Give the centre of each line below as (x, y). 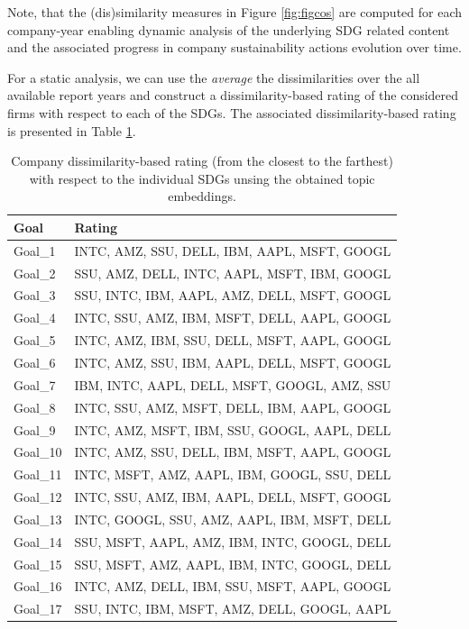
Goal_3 (35, 295)
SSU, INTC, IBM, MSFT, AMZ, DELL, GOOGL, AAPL (233, 609)
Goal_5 (35, 340)
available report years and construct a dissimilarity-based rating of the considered (233, 95)
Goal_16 (38, 586)
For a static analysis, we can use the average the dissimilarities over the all (214, 77)
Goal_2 (35, 273)
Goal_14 (38, 541)
